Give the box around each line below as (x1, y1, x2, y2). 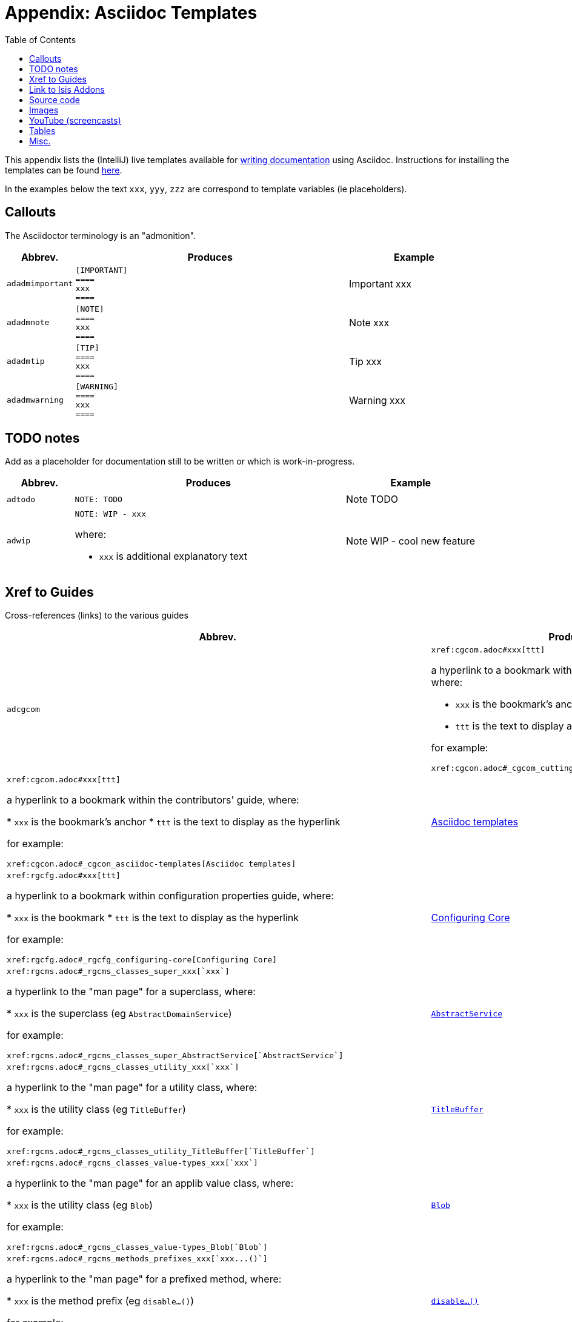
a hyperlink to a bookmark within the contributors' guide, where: (7, 794, 299, 807)
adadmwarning (7, 395, 64, 405)
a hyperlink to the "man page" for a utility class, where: (7, 1081, 258, 1094)
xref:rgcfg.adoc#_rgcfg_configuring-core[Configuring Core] (7, 955, 278, 965)
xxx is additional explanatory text (99, 550, 247, 563)
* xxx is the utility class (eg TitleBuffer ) (7, 1103, 186, 1116)
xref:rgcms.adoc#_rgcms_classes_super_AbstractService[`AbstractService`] (7, 1051, 344, 1061)
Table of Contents (5, 34, 76, 45)
